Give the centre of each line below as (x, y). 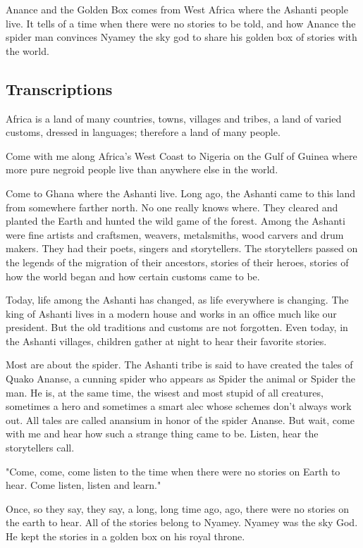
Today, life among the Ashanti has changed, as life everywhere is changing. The (177, 300)
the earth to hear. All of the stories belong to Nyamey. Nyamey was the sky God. (182, 522)
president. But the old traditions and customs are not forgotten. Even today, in (177, 327)
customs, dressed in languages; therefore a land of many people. (143, 132)
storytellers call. (40, 448)
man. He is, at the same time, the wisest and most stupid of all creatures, (165, 392)
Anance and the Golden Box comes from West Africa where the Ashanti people (177, 9)
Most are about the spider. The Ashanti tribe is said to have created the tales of (179, 365)
